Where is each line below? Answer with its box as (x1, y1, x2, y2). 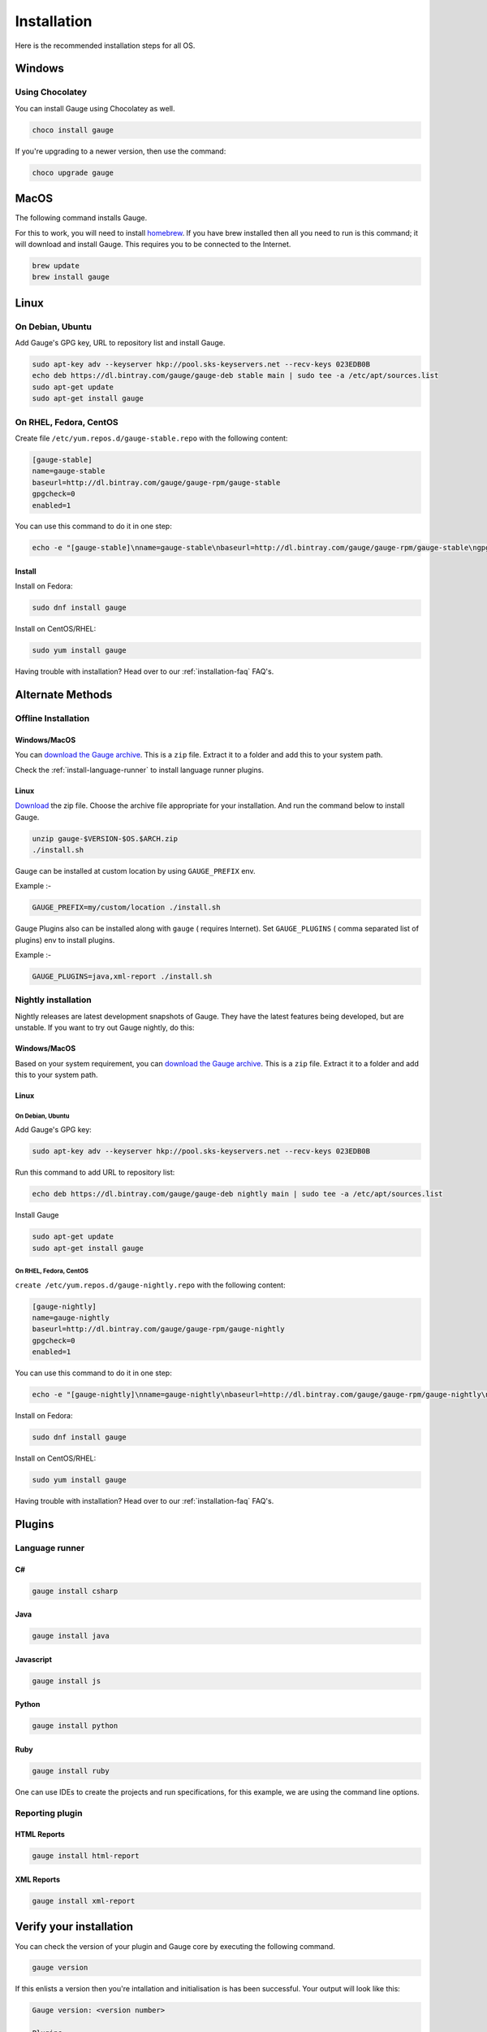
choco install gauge (32, 125, 114, 134)
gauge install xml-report (32, 1896, 136, 1905)
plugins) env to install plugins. (15, 935, 115, 944)
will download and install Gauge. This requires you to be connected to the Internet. (15, 239, 291, 249)
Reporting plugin (15, 1807, 83, 1818)
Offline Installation (15, 713, 90, 724)
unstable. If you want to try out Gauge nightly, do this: (15, 1023, 195, 1032)
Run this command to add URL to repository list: (15, 1167, 175, 1178)
